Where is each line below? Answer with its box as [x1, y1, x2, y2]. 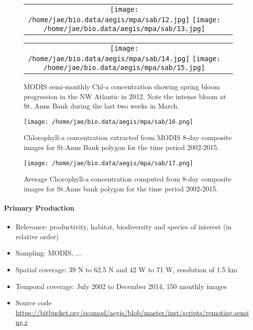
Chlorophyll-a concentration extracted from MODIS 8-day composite [24, 132, 232, 143]
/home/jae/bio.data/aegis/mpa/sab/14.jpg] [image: [28, 55, 220, 63]
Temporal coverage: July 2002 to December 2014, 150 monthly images [15, 281, 227, 291]
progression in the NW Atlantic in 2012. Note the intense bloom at [24, 91, 226, 101]
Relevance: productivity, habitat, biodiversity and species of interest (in [15, 221, 232, 232]
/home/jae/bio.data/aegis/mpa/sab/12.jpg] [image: [28, 16, 220, 24]
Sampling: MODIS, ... [15, 248, 81, 258]
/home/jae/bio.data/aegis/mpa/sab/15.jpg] [43, 64, 205, 72]
